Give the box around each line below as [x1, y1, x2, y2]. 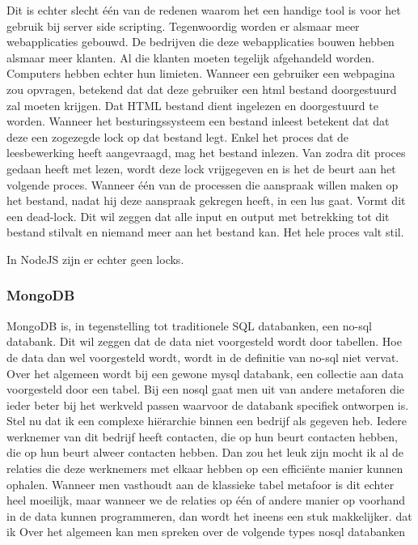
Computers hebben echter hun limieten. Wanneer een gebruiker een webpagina [6, 65, 395, 82]
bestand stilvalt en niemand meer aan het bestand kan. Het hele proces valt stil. [6, 224, 404, 241]
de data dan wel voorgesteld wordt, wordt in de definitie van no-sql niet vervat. [6, 348, 399, 365]
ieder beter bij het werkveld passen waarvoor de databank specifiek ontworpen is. [6, 396, 409, 413]
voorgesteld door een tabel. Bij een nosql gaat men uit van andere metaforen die [6, 381, 405, 398]
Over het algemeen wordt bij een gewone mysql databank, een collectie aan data [6, 364, 404, 381]
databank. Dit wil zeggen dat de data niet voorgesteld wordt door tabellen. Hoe [6, 333, 402, 350]
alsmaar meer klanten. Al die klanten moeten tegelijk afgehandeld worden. [6, 49, 375, 66]
